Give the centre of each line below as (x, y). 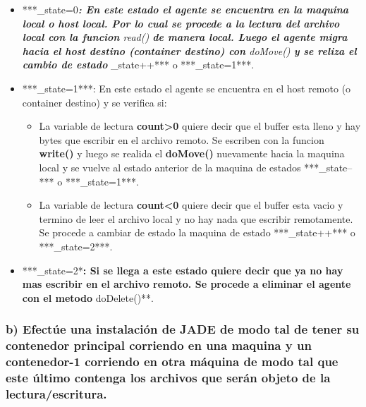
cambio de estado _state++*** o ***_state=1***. (138, 65)
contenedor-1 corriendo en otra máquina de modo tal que (172, 362)
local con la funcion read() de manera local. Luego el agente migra (185, 37)
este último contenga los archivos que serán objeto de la (168, 377)
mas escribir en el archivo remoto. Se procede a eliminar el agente (187, 284)
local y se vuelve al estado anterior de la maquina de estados (170, 167)
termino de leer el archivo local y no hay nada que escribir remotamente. (196, 218)
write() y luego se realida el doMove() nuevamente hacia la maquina (192, 153)
